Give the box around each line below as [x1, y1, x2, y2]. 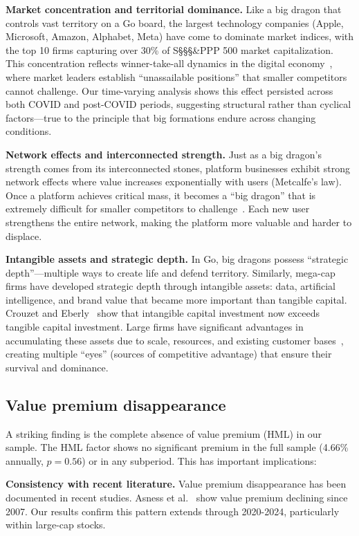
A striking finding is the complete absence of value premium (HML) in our [6, 426, 322, 441]
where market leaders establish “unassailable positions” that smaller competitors [6, 69, 347, 84]
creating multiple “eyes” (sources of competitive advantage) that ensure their [6, 346, 332, 361]
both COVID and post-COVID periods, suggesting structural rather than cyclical [6, 97, 351, 111]
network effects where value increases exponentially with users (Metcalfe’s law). [6, 174, 342, 189]
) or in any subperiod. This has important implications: [82, 453, 317, 468]
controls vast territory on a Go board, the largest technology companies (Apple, [6, 15, 344, 30]
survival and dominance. [6, 360, 109, 374]
